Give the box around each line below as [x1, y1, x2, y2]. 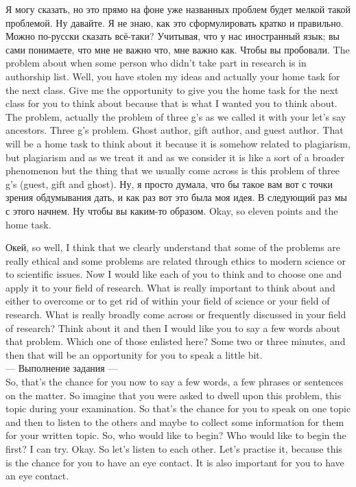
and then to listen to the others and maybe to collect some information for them [5, 414, 344, 429]
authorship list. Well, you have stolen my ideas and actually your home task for [5, 69, 340, 83]
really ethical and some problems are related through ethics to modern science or [5, 253, 346, 268]
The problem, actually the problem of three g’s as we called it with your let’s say [5, 109, 346, 123]
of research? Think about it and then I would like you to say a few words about [5, 320, 341, 335]
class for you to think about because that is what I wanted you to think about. [5, 96, 337, 110]
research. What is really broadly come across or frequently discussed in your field [5, 307, 346, 322]
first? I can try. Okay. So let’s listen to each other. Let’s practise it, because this [5, 442, 342, 455]
